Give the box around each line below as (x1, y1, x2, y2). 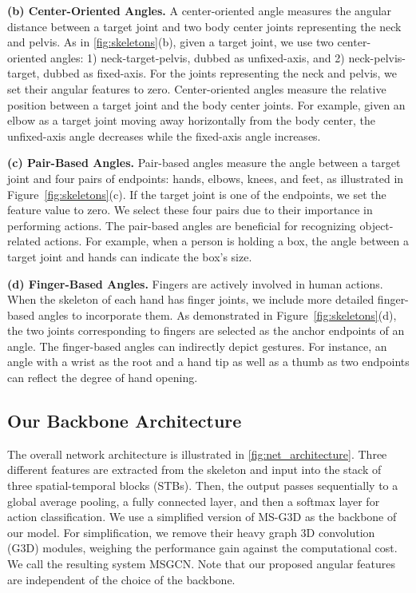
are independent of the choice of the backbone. (7, 571, 236, 587)
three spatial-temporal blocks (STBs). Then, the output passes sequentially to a (7, 477, 398, 494)
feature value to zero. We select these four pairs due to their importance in (7, 201, 373, 218)
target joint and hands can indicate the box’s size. (7, 248, 252, 265)
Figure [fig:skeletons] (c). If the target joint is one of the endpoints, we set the (7, 185, 386, 202)
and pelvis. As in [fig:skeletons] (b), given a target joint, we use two (7, 34, 334, 50)
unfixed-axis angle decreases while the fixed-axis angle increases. (7, 127, 321, 144)
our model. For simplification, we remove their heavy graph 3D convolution (7, 523, 375, 540)
